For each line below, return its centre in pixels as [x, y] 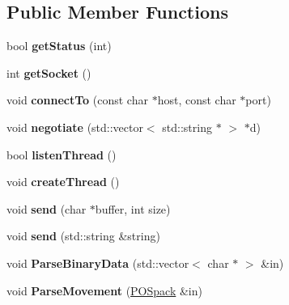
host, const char [197, 100]
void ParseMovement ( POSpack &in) [104, 290]
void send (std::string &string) [83, 236]
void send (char [47, 208]
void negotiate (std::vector [75, 127]
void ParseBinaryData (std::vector [98, 263]
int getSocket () [49, 72]
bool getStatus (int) [59, 46]
